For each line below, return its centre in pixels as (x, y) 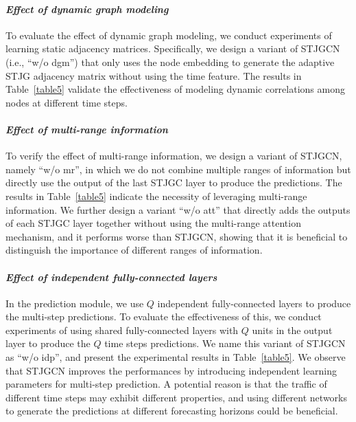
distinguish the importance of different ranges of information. (134, 250)
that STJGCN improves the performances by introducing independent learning (171, 370)
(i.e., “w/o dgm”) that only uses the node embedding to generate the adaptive (170, 62)
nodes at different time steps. (67, 102)
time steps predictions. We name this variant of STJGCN (225, 343)
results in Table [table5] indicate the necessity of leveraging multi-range (156, 196)
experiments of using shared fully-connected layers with (122, 330)
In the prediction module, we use (75, 303)
